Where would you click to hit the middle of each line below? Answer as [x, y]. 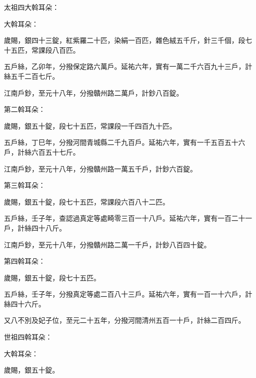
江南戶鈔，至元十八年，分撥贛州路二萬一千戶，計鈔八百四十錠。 [107, 244]
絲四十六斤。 [25, 303]
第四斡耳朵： [25, 261]
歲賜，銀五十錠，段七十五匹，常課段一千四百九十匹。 [90, 125]
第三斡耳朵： [25, 185]
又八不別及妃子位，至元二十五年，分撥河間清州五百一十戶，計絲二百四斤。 [125, 320]
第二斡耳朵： [25, 109]
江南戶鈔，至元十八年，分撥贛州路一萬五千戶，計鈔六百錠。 [100, 168]
